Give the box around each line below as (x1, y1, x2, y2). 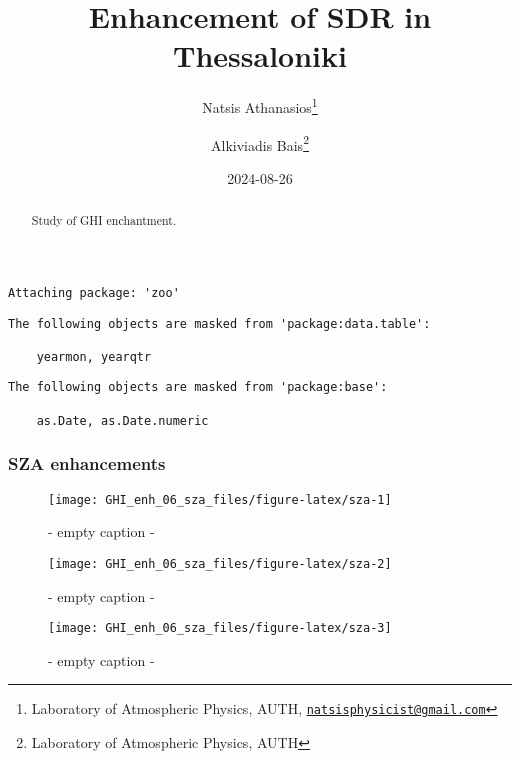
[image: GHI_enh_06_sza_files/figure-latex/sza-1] (48, 492, 392, 507)
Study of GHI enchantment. (31, 212, 177, 229)
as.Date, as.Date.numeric (36, 413, 209, 428)
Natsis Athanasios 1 (202, 94, 318, 117)
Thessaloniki (173, 35, 347, 76)
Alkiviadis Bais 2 (211, 131, 309, 155)
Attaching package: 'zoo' (8, 285, 180, 300)
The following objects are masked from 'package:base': (8, 380, 388, 395)
